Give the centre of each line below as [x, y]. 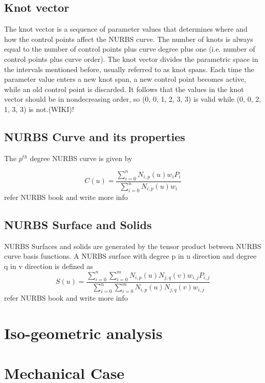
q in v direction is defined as [49, 266]
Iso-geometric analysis [83, 333]
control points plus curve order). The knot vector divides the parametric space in [131, 59]
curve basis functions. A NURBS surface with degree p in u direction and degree [130, 256]
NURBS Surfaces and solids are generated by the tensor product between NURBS [133, 246]
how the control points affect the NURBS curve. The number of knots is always [129, 39]
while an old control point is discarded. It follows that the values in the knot [124, 89]
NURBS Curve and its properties [95, 136]
